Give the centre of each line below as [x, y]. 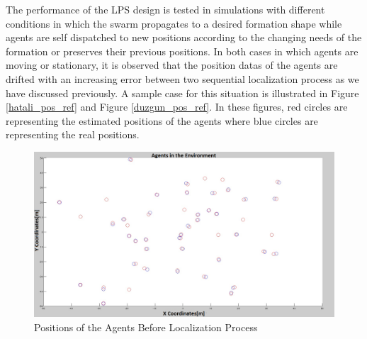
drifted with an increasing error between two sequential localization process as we [182, 78]
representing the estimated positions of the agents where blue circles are [162, 120]
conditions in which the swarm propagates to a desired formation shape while [174, 23]
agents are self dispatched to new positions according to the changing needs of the [184, 37]
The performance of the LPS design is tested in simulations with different [165, 9]
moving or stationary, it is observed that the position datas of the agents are [172, 65]
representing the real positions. [73, 134]
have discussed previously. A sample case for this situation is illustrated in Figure [182, 93]
